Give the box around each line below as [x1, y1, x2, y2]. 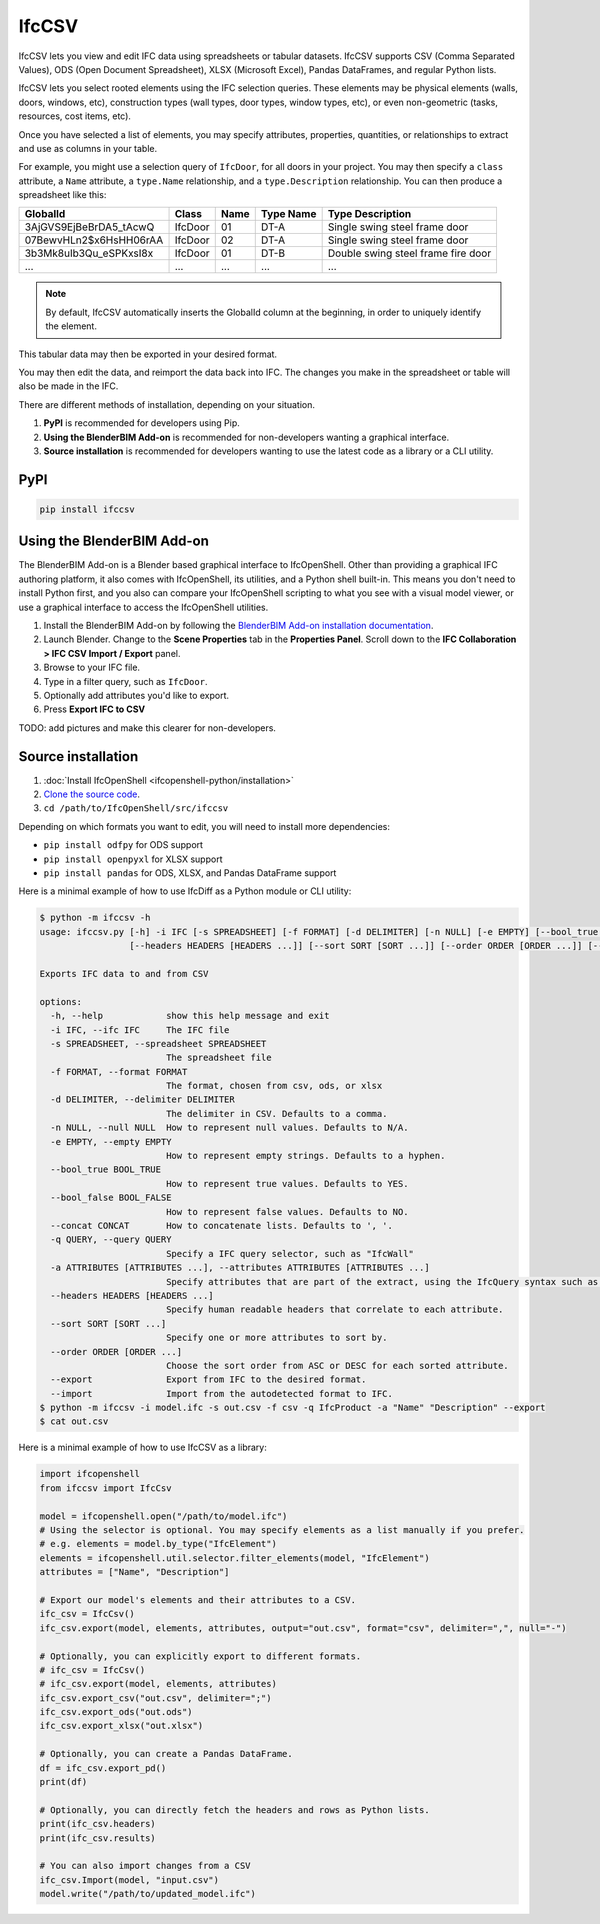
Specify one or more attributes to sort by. [165, 1332, 388, 1344]
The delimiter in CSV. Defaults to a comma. [165, 1108, 388, 1119]
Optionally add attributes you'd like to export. [43, 689, 230, 701]
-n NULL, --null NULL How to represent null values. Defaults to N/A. [50, 1122, 409, 1134]
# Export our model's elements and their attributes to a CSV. [39, 1594, 357, 1605]
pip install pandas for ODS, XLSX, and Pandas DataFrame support [43, 867, 337, 879]
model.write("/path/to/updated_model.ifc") [39, 1888, 257, 1900]
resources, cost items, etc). [18, 110, 132, 122]
